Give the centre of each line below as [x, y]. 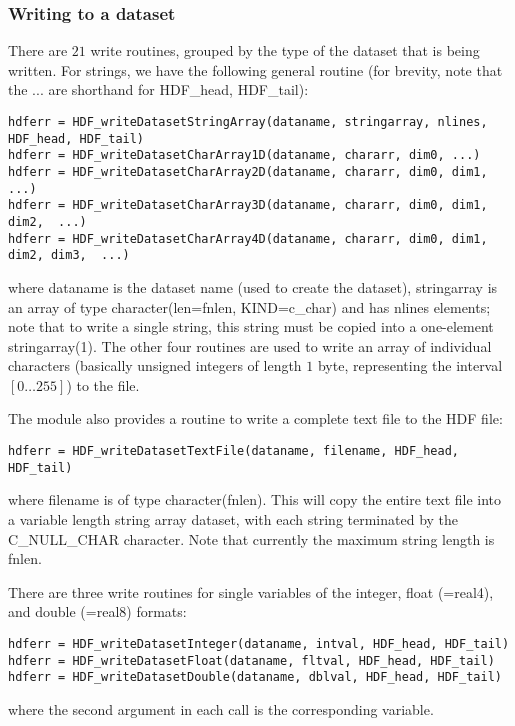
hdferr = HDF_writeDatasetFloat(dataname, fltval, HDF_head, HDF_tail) [251, 660]
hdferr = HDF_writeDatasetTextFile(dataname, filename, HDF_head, [234, 451]
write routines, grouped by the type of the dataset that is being [285, 50]
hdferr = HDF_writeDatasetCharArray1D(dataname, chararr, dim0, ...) [244, 155]
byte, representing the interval [410, 365]
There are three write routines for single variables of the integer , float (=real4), [251, 591]
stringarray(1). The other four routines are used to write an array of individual [250, 345]
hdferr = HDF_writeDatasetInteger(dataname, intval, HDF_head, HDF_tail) [259, 643]
